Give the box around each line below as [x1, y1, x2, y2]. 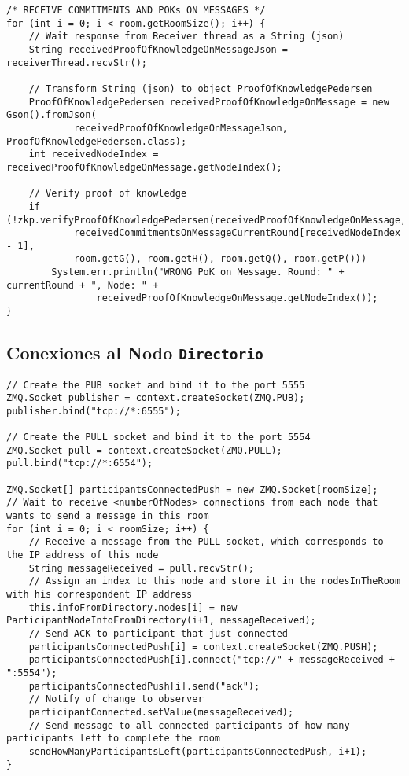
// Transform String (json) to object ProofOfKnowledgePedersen [28, 83, 373, 94]
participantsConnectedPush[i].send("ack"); [28, 680, 260, 692]
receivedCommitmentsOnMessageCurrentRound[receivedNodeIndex [73, 227, 401, 239]
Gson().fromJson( [6, 109, 97, 121]
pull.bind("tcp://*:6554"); [6, 458, 153, 469]
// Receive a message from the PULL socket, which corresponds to [28, 536, 384, 548]
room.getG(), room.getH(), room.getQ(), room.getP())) [73, 253, 367, 265]
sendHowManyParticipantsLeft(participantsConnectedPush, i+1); [28, 745, 367, 757]
